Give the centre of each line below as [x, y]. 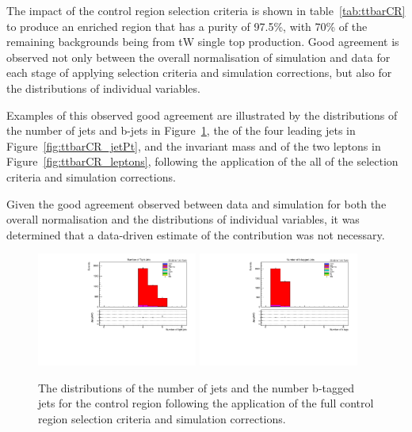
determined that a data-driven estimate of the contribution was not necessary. [196, 234]
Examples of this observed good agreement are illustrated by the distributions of [202, 115]
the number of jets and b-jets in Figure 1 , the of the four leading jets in [181, 130]
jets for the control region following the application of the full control [206, 403]
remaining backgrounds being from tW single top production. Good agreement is [203, 42]
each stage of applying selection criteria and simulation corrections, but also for [199, 73]
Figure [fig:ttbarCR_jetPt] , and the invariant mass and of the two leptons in [194, 145]
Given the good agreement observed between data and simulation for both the [196, 203]
